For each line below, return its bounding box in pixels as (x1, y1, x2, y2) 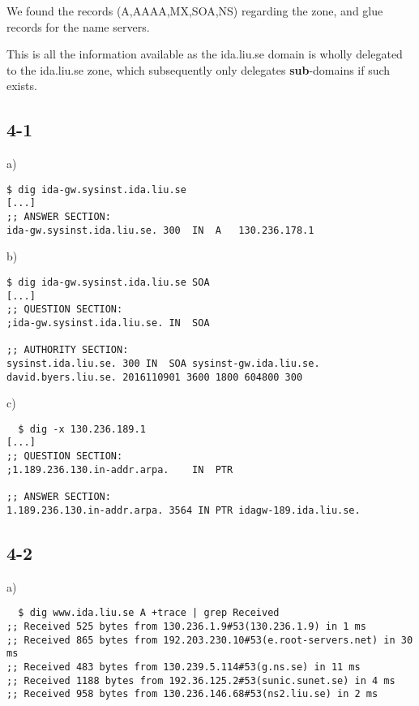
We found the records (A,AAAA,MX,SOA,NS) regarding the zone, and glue (6, 2, 383, 19)
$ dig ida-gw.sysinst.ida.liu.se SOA (6, 276, 210, 288)
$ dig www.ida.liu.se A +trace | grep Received (18, 607, 280, 619)
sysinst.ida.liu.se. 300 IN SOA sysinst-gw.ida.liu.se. (6, 357, 320, 369)
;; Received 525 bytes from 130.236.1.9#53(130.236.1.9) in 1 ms (6, 620, 366, 632)
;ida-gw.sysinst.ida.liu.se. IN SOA (6, 316, 210, 329)
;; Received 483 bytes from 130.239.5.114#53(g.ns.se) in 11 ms (6, 661, 361, 673)
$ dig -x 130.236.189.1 (18, 423, 146, 435)
